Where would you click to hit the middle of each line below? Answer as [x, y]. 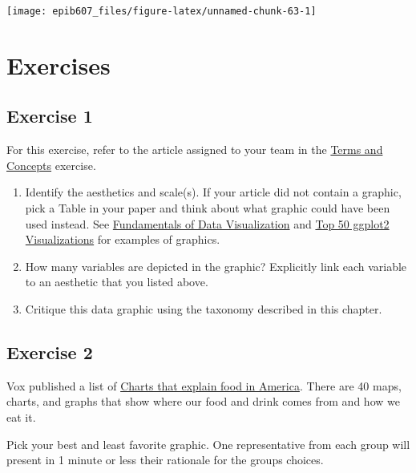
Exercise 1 [50, 116]
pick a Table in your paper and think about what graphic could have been [208, 208]
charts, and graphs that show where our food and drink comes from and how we [203, 401]
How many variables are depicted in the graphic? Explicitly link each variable [216, 266]
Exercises [59, 65]
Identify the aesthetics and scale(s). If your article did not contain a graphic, [213, 192]
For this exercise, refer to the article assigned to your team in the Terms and [195, 150]
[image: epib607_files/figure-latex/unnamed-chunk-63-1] [162, 11]
